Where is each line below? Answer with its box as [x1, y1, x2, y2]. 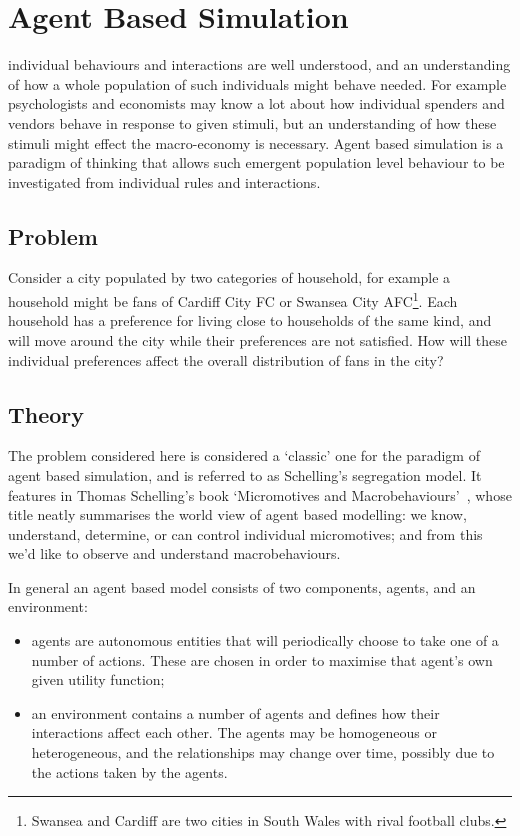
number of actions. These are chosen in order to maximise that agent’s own [31, 649, 493, 670]
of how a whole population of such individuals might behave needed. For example [8, 73, 507, 94]
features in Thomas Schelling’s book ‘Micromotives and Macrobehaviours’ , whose [8, 484, 512, 505]
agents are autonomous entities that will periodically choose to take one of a [31, 630, 499, 651]
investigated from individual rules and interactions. [8, 171, 321, 192]
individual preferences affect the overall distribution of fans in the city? [8, 349, 444, 370]
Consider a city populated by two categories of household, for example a [8, 267, 451, 288]
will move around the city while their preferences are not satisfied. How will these [8, 329, 508, 350]
